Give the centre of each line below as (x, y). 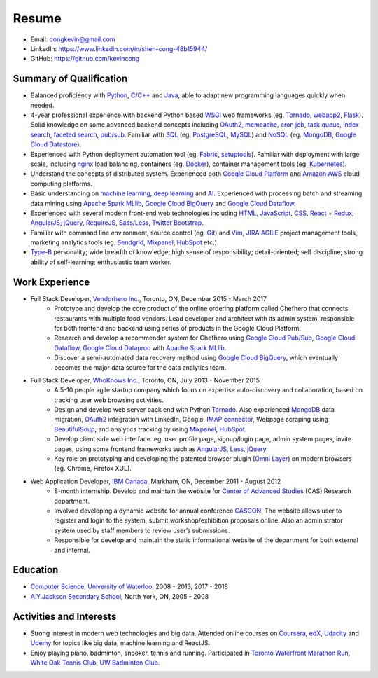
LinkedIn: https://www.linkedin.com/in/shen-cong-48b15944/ (119, 48)
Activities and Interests (65, 616)
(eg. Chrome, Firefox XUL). (93, 469)
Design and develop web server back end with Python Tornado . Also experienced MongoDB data (195, 410)
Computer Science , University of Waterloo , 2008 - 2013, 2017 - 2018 (129, 587)
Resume (37, 18)
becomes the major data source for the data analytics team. (140, 367)
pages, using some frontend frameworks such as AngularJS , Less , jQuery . (161, 449)
